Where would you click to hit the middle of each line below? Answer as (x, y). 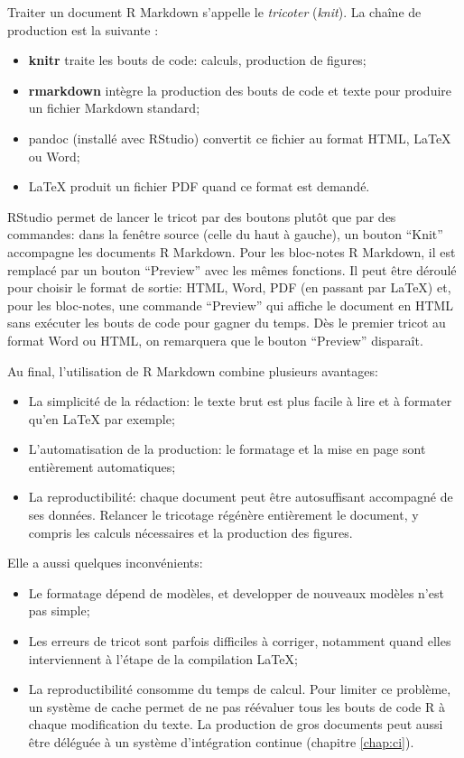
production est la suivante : (83, 29)
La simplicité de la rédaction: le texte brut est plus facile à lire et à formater (240, 401)
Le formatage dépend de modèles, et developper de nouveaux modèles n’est (236, 592)
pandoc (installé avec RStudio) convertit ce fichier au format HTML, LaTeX (240, 138)
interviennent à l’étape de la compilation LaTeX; (163, 658)
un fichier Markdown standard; (114, 108)
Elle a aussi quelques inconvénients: (105, 563)
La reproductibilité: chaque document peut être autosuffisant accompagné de (241, 497)
